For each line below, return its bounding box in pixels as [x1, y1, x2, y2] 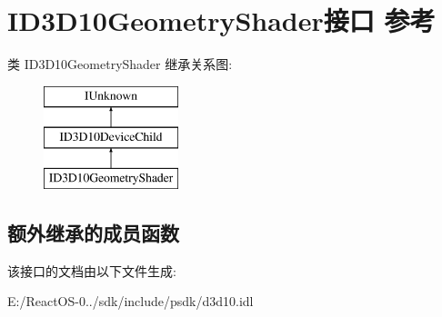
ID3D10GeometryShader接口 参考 [7, 2, 436, 39]
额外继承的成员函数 [7, 219, 179, 247]
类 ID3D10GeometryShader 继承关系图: [7, 54, 233, 74]
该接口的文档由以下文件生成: [7, 261, 176, 280]
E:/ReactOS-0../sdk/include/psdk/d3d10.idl [7, 292, 254, 311]
